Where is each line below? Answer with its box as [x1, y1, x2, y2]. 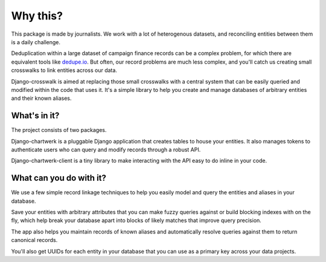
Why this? [11, 9, 63, 22]
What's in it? [11, 111, 60, 121]
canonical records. [11, 237, 58, 244]
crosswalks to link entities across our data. [11, 67, 118, 74]
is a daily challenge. [11, 38, 60, 45]
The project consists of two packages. [11, 126, 107, 134]
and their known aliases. [11, 94, 72, 102]
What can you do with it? [11, 173, 107, 183]
